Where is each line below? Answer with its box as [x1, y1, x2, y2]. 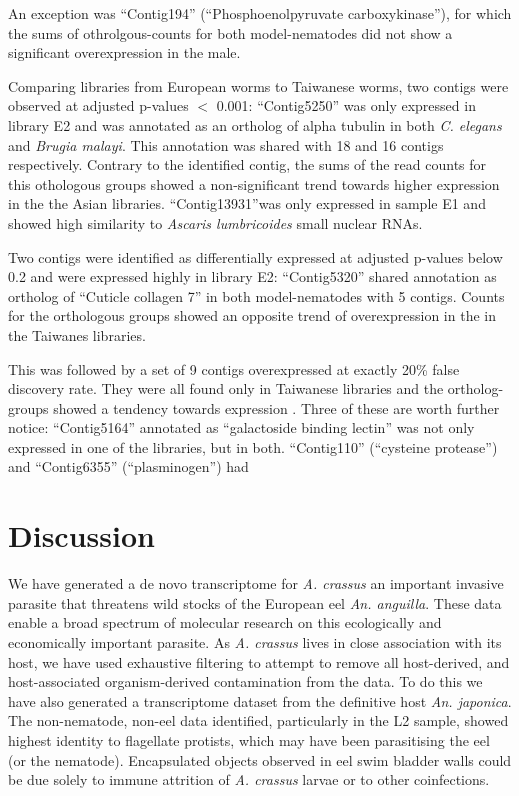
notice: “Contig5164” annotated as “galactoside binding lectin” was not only [8, 417, 475, 438]
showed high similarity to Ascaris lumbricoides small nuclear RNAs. [8, 212, 423, 233]
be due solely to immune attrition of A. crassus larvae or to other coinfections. [8, 769, 490, 790]
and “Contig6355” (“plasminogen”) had [8, 456, 249, 477]
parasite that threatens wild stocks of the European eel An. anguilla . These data [8, 592, 502, 613]
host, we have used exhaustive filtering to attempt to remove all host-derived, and [8, 651, 510, 672]
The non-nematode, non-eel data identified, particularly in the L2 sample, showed [8, 710, 509, 731]
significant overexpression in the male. [8, 42, 241, 63]
